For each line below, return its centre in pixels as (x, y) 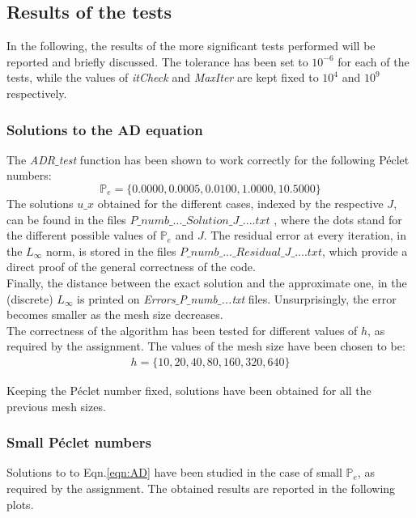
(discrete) (30, 298)
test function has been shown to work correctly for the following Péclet (234, 159)
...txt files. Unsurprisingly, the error (309, 298)
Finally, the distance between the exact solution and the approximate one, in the (207, 282)
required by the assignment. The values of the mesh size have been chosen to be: (206, 346)
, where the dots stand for (338, 219)
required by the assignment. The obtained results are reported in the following (201, 488)
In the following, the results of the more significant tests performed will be (191, 46)
